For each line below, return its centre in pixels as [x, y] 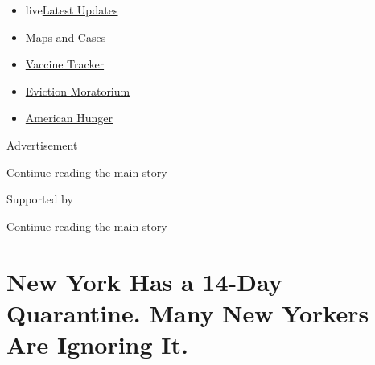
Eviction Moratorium [78, 90]
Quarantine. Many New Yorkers [188, 312]
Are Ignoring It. [97, 344]
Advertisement [42, 144]
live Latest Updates [72, 10]
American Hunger [69, 118]
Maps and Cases [66, 37]
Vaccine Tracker [65, 64]
